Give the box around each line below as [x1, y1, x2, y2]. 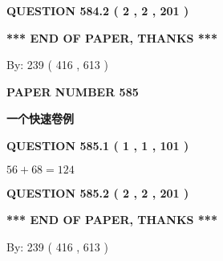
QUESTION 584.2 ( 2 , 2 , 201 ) [6, 2, 189, 18]
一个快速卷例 [6, 110, 74, 127]
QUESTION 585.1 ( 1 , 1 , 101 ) [6, 137, 189, 153]
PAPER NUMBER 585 [6, 83, 139, 100]
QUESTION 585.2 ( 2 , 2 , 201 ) [6, 184, 189, 201]
